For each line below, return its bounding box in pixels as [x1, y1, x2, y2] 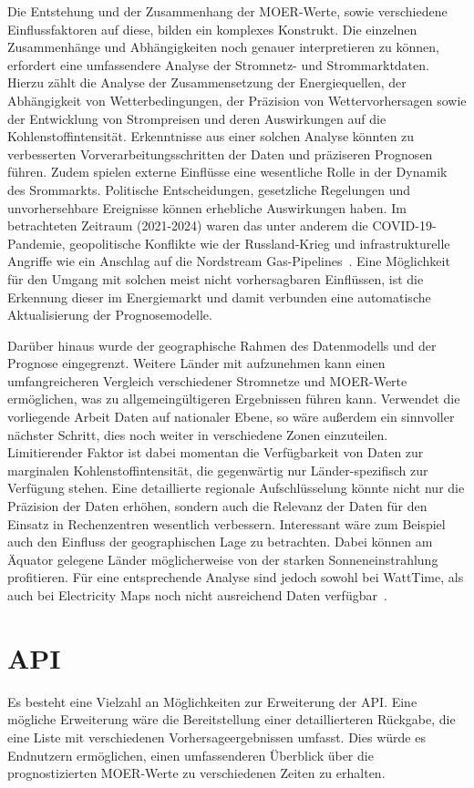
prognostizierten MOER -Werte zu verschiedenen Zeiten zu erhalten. [7, 763, 386, 783]
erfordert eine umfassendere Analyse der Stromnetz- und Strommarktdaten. [7, 55, 429, 74]
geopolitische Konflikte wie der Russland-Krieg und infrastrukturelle [69, 233, 450, 252]
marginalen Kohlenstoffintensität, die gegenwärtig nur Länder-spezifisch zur [7, 460, 428, 479]
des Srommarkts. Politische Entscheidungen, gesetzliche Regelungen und [7, 179, 411, 199]
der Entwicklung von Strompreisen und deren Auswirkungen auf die [7, 108, 386, 128]
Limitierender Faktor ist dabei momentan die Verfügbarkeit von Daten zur [7, 443, 424, 462]
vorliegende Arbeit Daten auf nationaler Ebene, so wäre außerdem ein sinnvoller [7, 407, 455, 426]
